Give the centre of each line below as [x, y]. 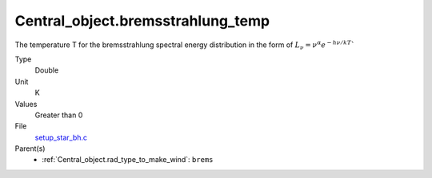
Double [47, 70]
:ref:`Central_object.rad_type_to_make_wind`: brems [128, 160]
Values [26, 104]
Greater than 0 [59, 115]
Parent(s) [30, 148]
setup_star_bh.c [61, 137]
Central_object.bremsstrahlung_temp [142, 21]
